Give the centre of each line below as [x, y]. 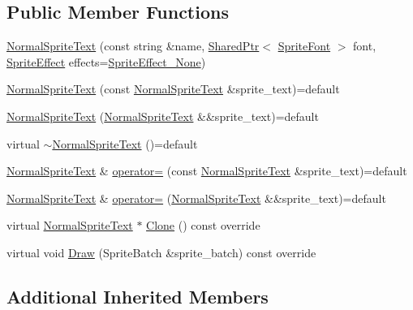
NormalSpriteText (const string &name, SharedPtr [133, 46]
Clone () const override [203, 225]
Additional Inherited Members [138, 296]
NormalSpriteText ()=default [125, 143]
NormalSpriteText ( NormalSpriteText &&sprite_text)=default [163, 116]
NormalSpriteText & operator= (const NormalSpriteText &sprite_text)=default [207, 171]
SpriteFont [304, 46]
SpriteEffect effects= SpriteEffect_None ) [106, 61]
